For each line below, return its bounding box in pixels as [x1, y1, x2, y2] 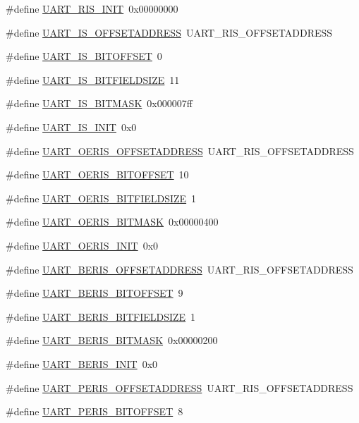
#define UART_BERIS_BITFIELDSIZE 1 [6, 309, 196, 324]
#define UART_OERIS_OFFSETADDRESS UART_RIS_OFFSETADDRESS [6, 143, 354, 158]
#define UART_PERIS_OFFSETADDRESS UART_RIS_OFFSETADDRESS [6, 380, 353, 395]
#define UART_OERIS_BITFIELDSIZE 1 [6, 190, 197, 205]
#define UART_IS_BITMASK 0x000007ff [6, 96, 193, 111]
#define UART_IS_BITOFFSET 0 [6, 49, 162, 63]
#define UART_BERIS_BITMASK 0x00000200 [6, 333, 218, 348]
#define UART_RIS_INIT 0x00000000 [6, 1, 178, 16]
